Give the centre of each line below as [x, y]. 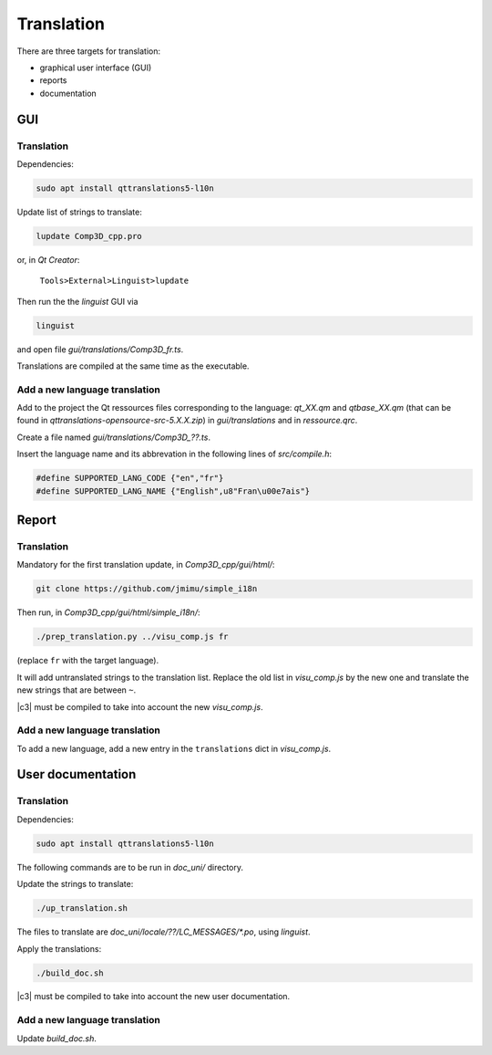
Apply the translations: [59, 948]
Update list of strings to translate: [80, 212]
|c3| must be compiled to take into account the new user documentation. [154, 997]
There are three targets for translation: [89, 51]
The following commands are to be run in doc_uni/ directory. [130, 867]
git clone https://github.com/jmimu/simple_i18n [147, 589]
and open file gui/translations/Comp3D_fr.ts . [100, 349]
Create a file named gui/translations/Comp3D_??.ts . [114, 437]
